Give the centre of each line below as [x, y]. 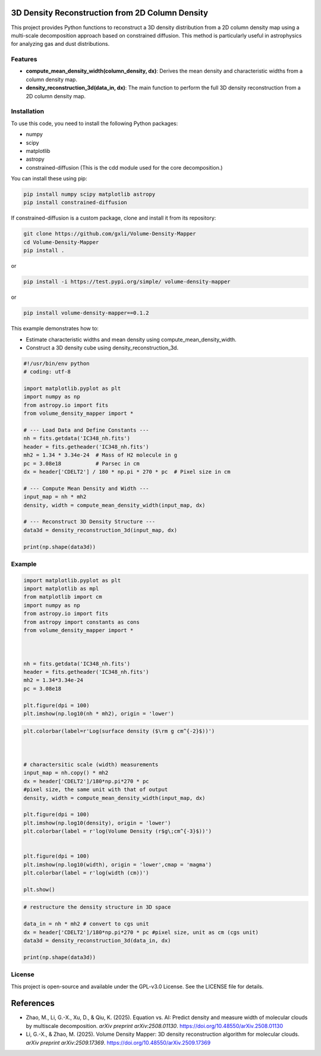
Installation [28, 111]
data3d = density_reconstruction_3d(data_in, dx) [97, 941]
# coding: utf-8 [47, 372]
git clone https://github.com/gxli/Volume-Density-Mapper [110, 234]
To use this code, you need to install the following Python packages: [95, 123]
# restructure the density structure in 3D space [97, 907]
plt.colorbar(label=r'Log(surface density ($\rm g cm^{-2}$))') [119, 731]
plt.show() [39, 889]
